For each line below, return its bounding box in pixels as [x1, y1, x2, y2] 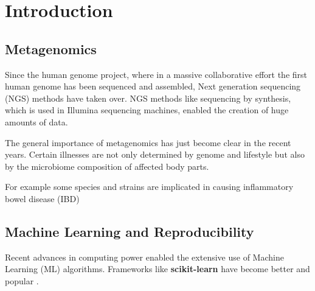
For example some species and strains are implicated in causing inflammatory [5, 180, 294, 193]
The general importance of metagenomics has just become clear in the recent [5, 136, 291, 149]
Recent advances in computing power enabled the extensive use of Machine [5, 250, 284, 263]
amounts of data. [5, 115, 68, 128]
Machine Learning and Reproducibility [5, 222, 254, 240]
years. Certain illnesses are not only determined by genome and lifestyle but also [5, 148, 305, 161]
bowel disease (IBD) [5, 192, 80, 205]
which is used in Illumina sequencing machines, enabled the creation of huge [5, 103, 289, 116]
